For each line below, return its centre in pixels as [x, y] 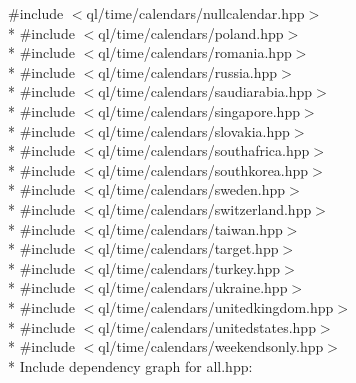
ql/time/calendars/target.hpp [188, 248]
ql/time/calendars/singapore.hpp [199, 110]
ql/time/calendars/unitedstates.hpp [207, 326]
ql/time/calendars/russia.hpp [188, 71]
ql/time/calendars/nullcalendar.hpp [195, 13]
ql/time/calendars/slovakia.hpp [194, 130]
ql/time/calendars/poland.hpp [191, 32]
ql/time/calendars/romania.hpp [195, 52]
